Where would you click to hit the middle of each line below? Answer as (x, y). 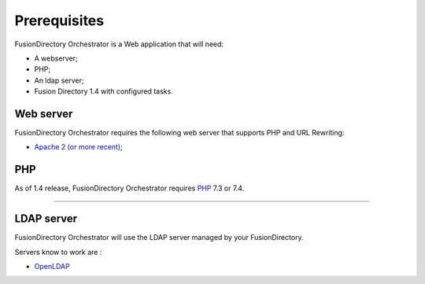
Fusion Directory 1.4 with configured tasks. (103, 91)
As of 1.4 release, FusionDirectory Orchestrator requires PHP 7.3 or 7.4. (129, 188)
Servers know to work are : (58, 252)
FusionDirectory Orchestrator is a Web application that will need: (119, 44)
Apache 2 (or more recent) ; (78, 147)
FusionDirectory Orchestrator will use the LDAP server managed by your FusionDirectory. (159, 238)
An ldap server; (59, 80)
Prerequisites (59, 20)
